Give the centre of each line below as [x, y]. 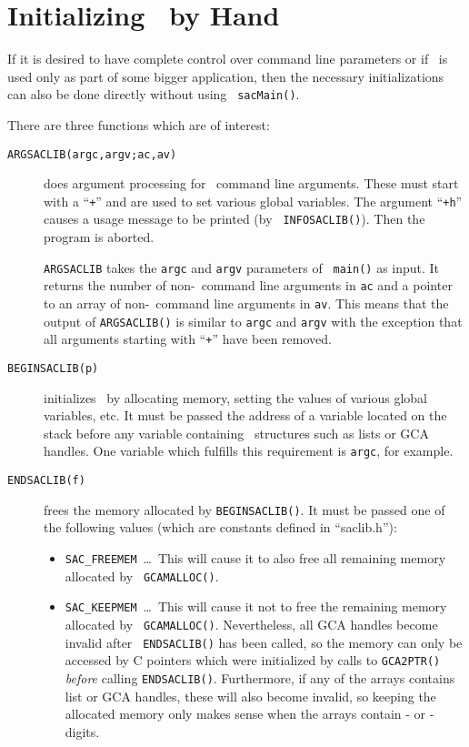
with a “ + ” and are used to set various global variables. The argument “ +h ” [253, 201]
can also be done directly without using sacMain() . [154, 94]
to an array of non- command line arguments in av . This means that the [246, 303]
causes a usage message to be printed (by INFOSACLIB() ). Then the [234, 219]
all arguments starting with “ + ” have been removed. [188, 339]
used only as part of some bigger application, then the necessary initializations [226, 76]
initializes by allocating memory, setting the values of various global [235, 397]
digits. [82, 731]
